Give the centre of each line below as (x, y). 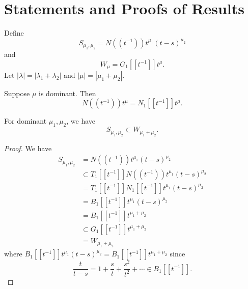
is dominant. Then (67, 93)
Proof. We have (28, 148)
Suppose (17, 93)
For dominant (25, 121)
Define (14, 33)
